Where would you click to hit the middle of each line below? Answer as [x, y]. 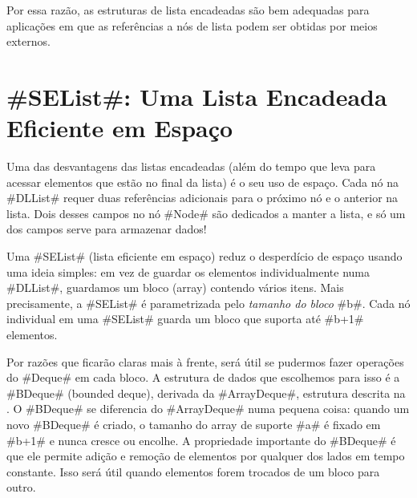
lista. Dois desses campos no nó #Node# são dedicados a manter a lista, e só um [206, 213]
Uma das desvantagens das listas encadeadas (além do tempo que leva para [191, 166]
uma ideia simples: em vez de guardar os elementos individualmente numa [188, 271]
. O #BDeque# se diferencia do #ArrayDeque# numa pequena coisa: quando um [208, 409]
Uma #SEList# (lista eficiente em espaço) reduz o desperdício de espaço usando [204, 256]
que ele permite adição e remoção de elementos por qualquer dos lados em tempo [206, 456]
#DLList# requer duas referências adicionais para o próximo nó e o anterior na [202, 198]
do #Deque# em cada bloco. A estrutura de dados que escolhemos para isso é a [203, 377]
